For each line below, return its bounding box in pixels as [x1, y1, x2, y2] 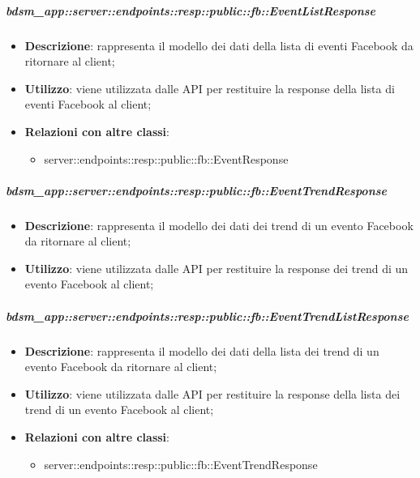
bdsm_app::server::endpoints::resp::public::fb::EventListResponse [6, 2, 376, 19]
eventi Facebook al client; [24, 96, 152, 113]
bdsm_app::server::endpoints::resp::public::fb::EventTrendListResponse [6, 307, 409, 324]
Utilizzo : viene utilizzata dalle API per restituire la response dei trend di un [24, 259, 409, 276]
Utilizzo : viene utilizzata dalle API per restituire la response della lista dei [24, 385, 401, 402]
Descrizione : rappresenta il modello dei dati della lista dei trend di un [24, 342, 379, 359]
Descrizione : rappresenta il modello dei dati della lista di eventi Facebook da [24, 36, 414, 53]
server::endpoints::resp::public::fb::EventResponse [44, 150, 289, 167]
